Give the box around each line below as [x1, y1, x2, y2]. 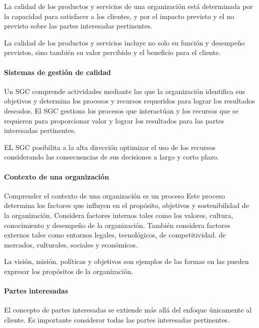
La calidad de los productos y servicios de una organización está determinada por [4, 1, 253, 11]
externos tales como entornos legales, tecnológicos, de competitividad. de [4, 229, 226, 240]
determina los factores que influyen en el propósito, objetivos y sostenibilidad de [4, 200, 249, 210]
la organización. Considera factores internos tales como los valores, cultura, [4, 209, 234, 220]
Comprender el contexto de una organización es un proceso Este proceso [4, 190, 225, 200]
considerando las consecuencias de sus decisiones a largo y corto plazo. [4, 151, 219, 162]
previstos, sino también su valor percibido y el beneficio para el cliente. [4, 47, 221, 57]
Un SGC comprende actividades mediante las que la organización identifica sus [4, 85, 246, 96]
